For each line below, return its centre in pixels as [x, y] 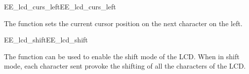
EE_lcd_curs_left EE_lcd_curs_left [60, 6]
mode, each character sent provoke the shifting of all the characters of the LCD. [125, 66]
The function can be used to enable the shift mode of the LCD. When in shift [122, 56]
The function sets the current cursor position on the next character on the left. [123, 23]
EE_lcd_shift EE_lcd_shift [46, 40]
